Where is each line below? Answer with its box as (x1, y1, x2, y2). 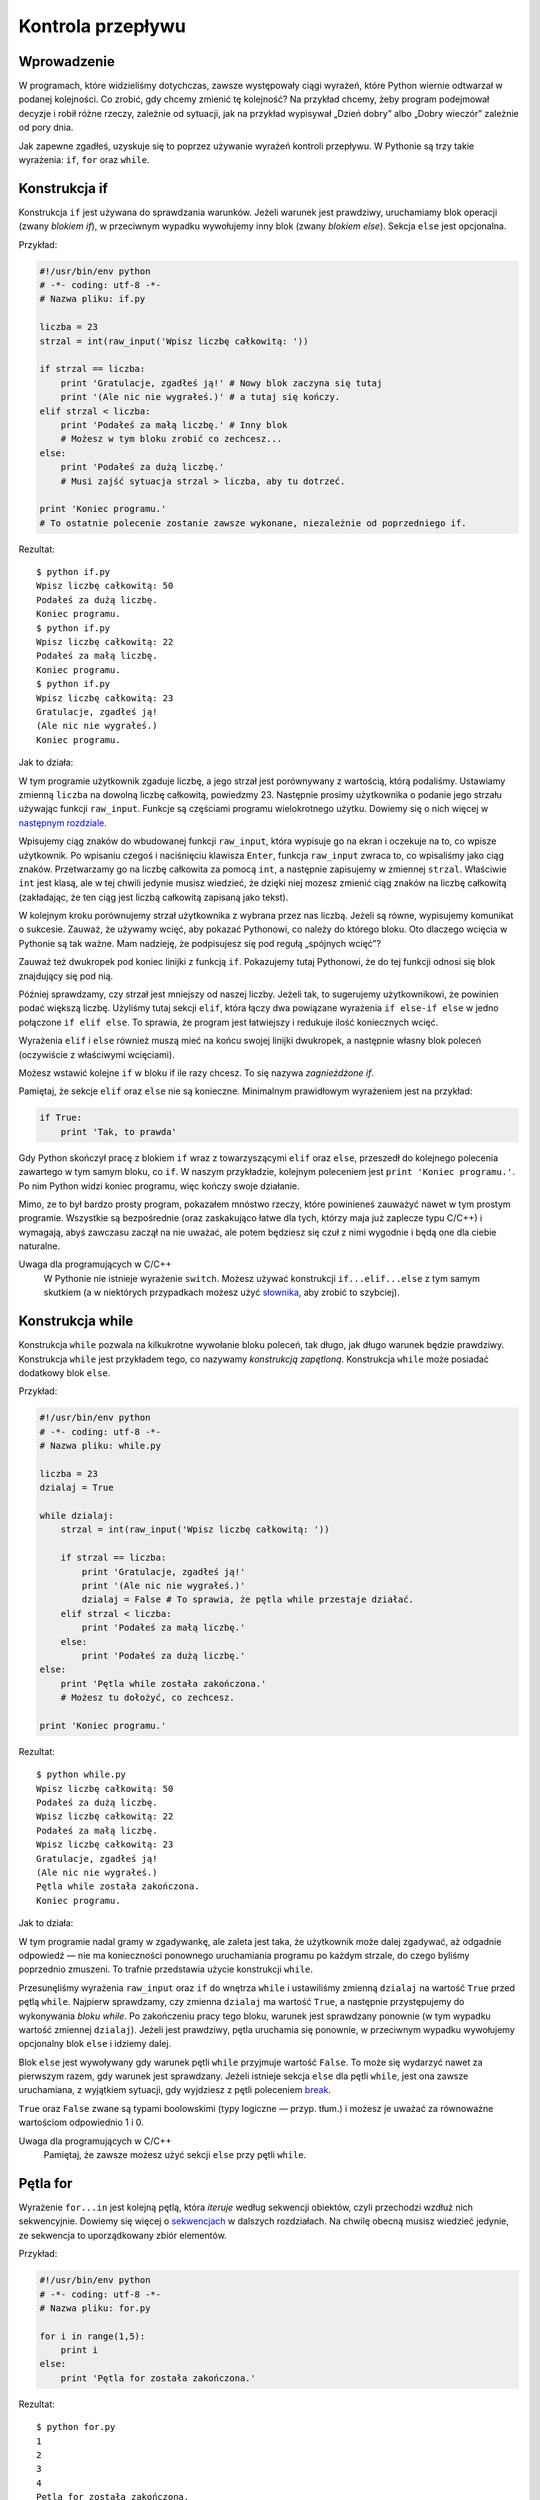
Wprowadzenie (18, 53, 115, 70)
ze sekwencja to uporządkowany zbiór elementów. (18, 2229, 227, 2241)
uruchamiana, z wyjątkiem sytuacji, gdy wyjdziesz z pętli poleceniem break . (18, 2084, 332, 2096)
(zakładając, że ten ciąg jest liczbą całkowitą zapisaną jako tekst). (18, 891, 289, 903)
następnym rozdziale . (18, 816, 107, 829)
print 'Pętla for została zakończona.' (60, 2372, 257, 2384)
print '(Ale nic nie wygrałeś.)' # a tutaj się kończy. (60, 391, 341, 403)
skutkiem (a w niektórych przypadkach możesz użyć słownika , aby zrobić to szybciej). (43, 1286, 400, 1299)
